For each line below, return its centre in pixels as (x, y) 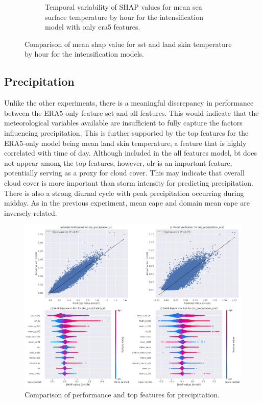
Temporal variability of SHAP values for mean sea (124, 7)
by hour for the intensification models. (84, 54)
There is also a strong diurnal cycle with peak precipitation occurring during (124, 193)
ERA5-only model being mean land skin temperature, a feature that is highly (125, 143)
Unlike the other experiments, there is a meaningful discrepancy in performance (129, 103)
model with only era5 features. (93, 27)
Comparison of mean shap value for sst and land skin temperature (128, 44)
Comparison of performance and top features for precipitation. (122, 394)
